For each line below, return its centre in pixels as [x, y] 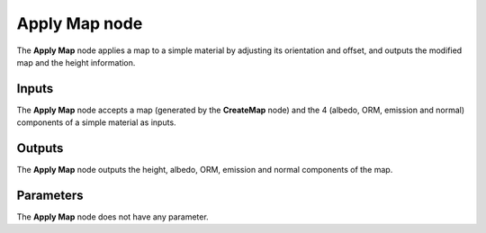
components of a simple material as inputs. [96, 122]
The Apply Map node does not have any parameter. [112, 217]
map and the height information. [76, 62]
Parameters [50, 195]
